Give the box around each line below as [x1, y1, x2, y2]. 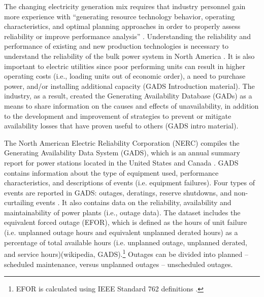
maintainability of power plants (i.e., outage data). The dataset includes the [4, 207, 241, 217]
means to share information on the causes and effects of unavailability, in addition [4, 100, 259, 111]
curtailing [4, 197, 34, 208]
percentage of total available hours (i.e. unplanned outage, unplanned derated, [4, 237, 247, 247]
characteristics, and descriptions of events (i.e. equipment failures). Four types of [4, 177, 255, 188]
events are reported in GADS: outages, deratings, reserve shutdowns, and [4, 187, 232, 197]
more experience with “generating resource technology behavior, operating [4, 11, 235, 21]
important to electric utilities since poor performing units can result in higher [4, 60, 246, 71]
